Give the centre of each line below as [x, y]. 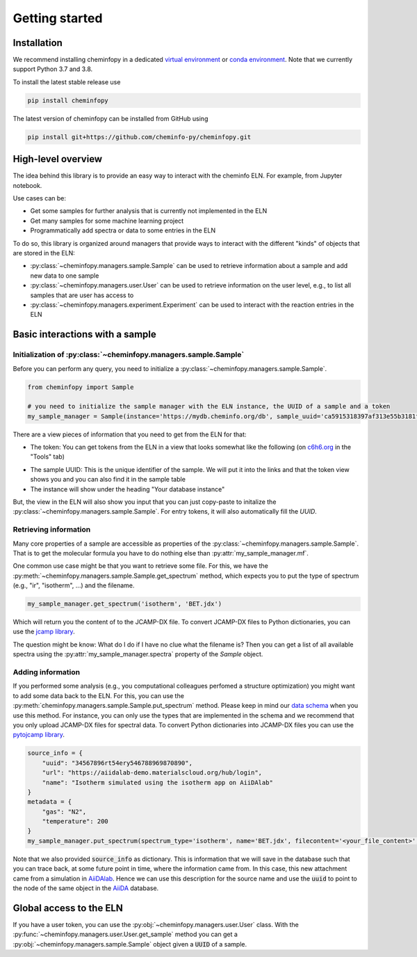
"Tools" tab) [48, 457]
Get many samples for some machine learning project [107, 221]
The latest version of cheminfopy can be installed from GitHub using [111, 118]
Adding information [46, 672]
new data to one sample [65, 276]
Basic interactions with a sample [84, 334]
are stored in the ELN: [44, 253]
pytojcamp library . [39, 735]
